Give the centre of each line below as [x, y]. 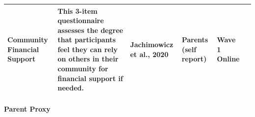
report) [194, 59]
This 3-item [77, 11]
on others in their [88, 59]
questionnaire [81, 20]
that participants [87, 40]
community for [83, 69]
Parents [195, 40]
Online [228, 59]
